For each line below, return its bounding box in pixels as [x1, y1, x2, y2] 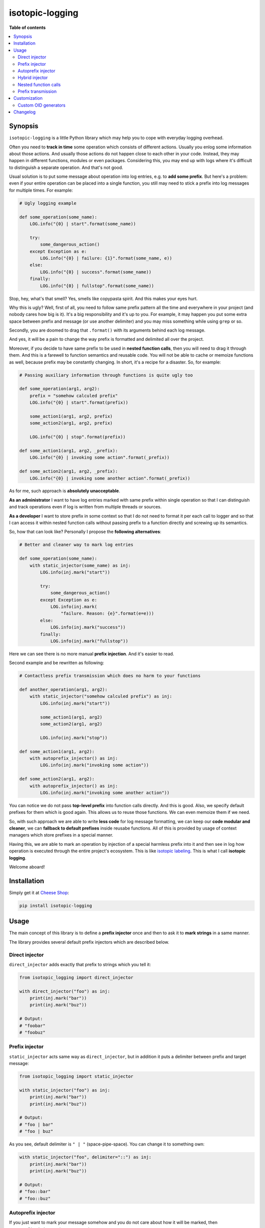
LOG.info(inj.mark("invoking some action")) [40, 762, 149, 768]
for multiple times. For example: [9, 187, 73, 193]
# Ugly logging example [19, 200, 77, 206]
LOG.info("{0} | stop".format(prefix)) [29, 434, 126, 440]
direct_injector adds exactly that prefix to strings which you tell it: [9, 961, 151, 967]
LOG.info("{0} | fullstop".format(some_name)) [40, 283, 154, 288]
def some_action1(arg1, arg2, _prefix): [19, 447, 118, 453]
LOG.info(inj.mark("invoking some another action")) [40, 790, 170, 795]
